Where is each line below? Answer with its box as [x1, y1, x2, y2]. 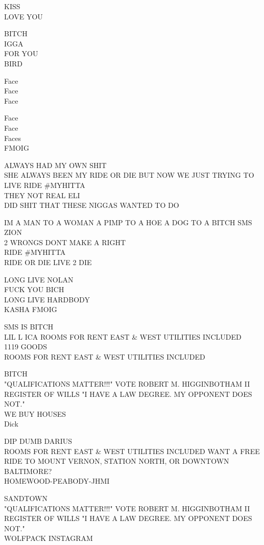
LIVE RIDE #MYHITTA [4, 179, 85, 190]
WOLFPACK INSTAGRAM [4, 533, 93, 543]
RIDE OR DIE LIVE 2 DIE [4, 257, 92, 268]
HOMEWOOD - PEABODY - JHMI [4, 476, 110, 486]
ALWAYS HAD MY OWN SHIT [4, 159, 107, 170]
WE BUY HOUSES [4, 408, 66, 419]
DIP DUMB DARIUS [4, 435, 72, 446]
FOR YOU [4, 48, 38, 59]
